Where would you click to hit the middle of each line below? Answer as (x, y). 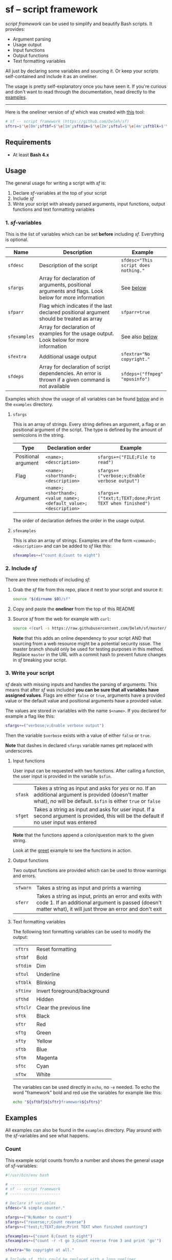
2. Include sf (21, 568)
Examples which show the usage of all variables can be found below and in (84, 399)
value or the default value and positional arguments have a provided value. (84, 700)
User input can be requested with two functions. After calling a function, (89, 771)
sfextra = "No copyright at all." (40, 1250)
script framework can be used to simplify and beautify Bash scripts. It (79, 24)
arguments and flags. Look (71, 291)
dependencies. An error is (70, 373)
